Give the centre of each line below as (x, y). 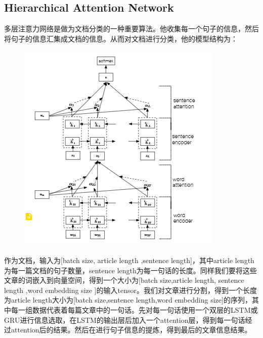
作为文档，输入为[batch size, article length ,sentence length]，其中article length (129, 260)
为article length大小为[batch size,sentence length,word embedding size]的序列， (128, 300)
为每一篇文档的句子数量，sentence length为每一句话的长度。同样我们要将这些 (130, 270)
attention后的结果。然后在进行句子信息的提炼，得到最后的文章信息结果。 (131, 330)
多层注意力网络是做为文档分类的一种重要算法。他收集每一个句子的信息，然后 (131, 29)
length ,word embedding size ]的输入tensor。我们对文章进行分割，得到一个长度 (130, 290)
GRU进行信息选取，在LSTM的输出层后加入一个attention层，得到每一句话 (125, 320)
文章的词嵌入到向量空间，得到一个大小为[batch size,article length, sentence (124, 280)
